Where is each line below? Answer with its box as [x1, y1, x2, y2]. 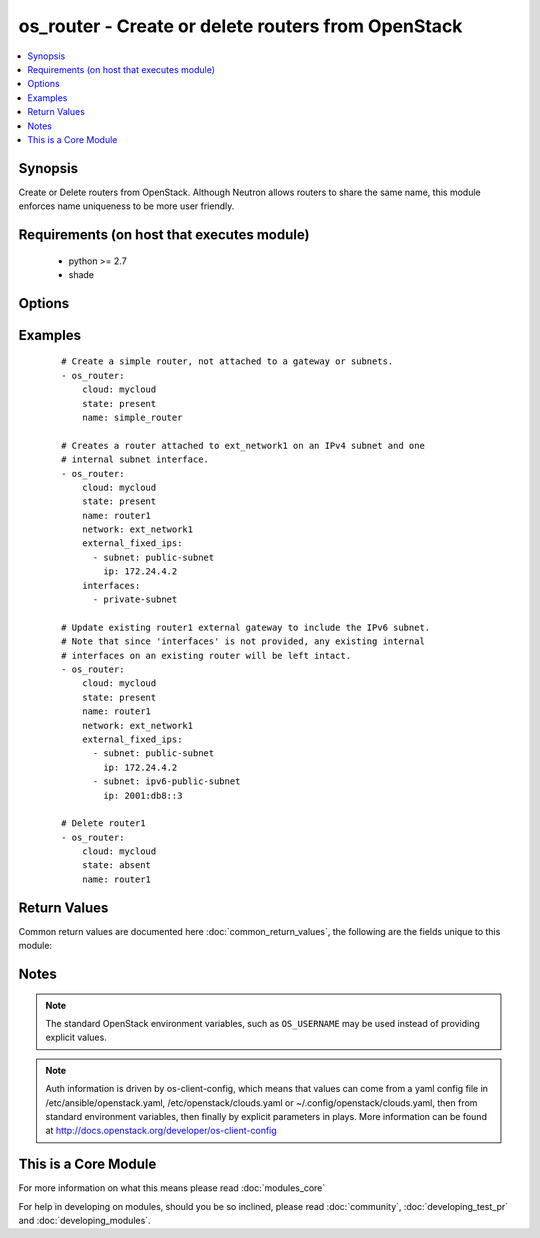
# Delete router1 [61, 818, 146, 829]
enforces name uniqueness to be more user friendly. [18, 200, 235, 212]
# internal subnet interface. [61, 454, 210, 465]
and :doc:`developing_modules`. [18, 1214, 151, 1226]
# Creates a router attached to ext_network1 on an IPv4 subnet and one [61, 440, 425, 451]
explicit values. [45, 1031, 107, 1044]
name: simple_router [81, 411, 183, 423]
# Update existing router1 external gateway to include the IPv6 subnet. [61, 621, 431, 633]
